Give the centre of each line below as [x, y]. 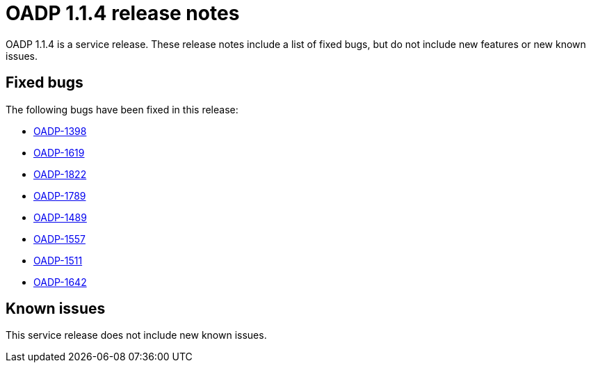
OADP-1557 [59, 239]
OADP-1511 [58, 260]
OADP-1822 [60, 174]
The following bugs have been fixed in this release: [122, 109]
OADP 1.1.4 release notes [123, 13]
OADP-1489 [60, 217]
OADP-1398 [60, 131]
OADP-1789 [60, 195]
